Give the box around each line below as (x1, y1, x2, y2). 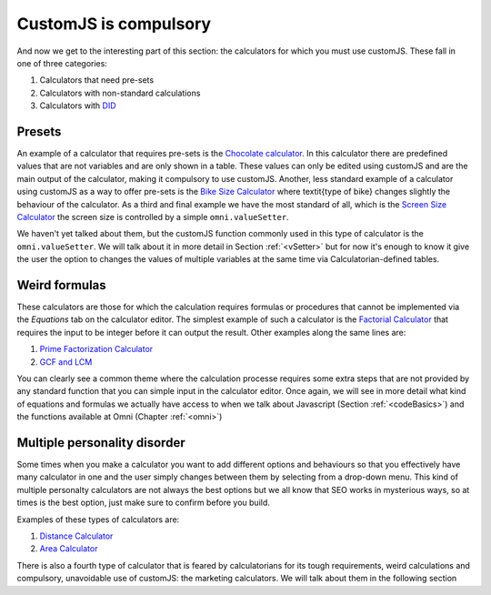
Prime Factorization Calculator (39, 344, 154, 355)
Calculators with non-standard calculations (39, 87, 201, 98)
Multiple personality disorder (16, 435, 185, 450)
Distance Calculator (39, 530, 114, 541)
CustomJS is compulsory (16, 14, 212, 34)
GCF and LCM (39, 356, 93, 368)
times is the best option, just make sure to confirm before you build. (16, 497, 270, 509)
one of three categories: (16, 57, 108, 68)
